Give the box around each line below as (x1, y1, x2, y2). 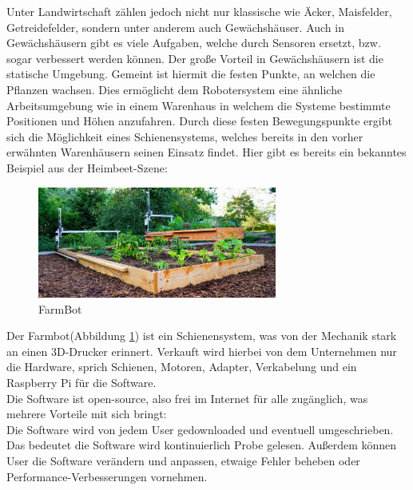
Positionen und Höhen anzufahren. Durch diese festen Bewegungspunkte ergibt (6, 113, 392, 129)
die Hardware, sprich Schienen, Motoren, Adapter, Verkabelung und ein (6, 358, 357, 375)
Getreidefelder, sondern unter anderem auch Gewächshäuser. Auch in (6, 18, 344, 35)
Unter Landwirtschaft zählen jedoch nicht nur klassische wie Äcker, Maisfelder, (6, 3, 392, 19)
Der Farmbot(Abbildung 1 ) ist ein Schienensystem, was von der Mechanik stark (6, 327, 397, 344)
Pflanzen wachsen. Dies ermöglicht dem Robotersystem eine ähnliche (6, 81, 343, 97)
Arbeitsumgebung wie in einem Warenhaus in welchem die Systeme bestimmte (6, 97, 391, 113)
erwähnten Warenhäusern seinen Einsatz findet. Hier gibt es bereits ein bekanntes (6, 144, 407, 160)
